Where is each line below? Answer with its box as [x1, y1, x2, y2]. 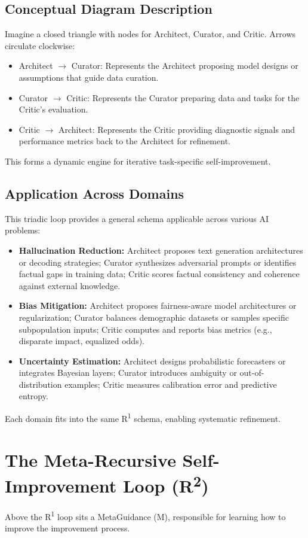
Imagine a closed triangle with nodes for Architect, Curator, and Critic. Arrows [5, 28, 296, 40]
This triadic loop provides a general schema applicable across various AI [5, 212, 269, 224]
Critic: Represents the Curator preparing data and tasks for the [66, 91, 300, 104]
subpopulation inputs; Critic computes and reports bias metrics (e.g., [19, 323, 272, 335]
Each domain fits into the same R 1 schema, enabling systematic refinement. [5, 411, 281, 424]
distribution [19, 378, 62, 390]
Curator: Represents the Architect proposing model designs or [71, 59, 298, 72]
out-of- [239, 366, 264, 379]
